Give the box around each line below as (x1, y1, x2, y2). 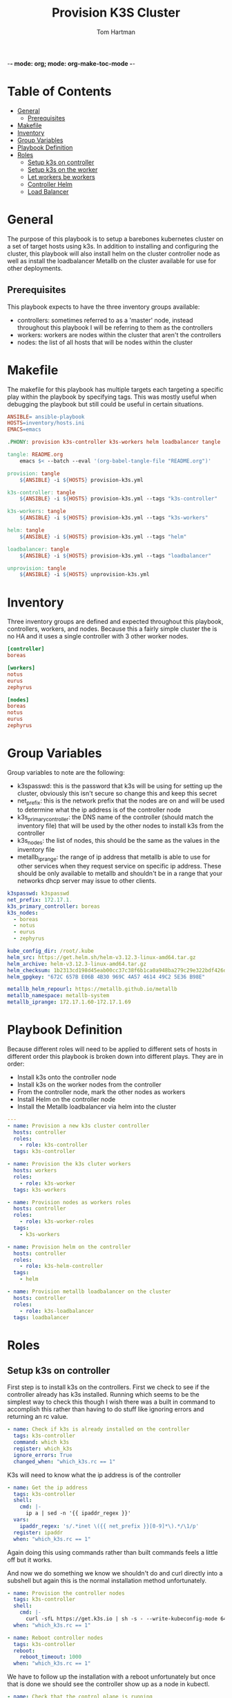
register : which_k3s (13, 1445, 72, 1452)
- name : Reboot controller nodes (7, 1634, 104, 1641)
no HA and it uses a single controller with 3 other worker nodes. (7, 632, 188, 641)
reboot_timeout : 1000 (19, 1654, 81, 1661)
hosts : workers (13, 1167, 57, 1174)
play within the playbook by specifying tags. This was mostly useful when (7, 393, 217, 401)
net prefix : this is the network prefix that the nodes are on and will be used (17, 796, 225, 806)
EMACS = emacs (7, 426, 41, 434)
